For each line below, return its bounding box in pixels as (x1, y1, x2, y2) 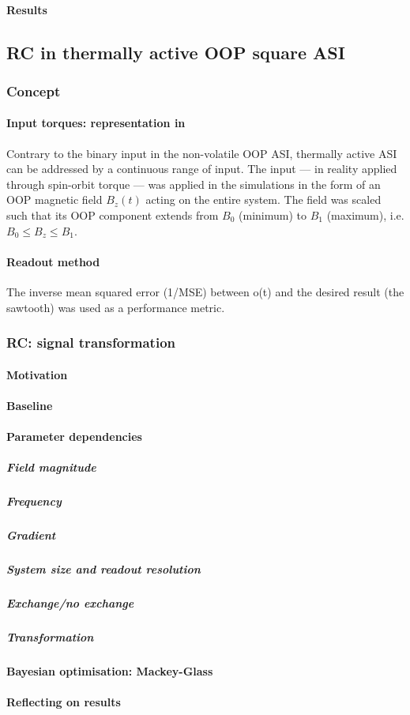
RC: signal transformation (6, 333, 176, 352)
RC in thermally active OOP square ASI (6, 40, 345, 64)
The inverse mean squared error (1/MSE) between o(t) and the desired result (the (6, 283, 404, 299)
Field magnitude (6, 459, 96, 476)
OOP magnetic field (6, 191, 103, 208)
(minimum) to (239, 206, 307, 223)
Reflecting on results (6, 694, 121, 710)
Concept (6, 81, 61, 100)
